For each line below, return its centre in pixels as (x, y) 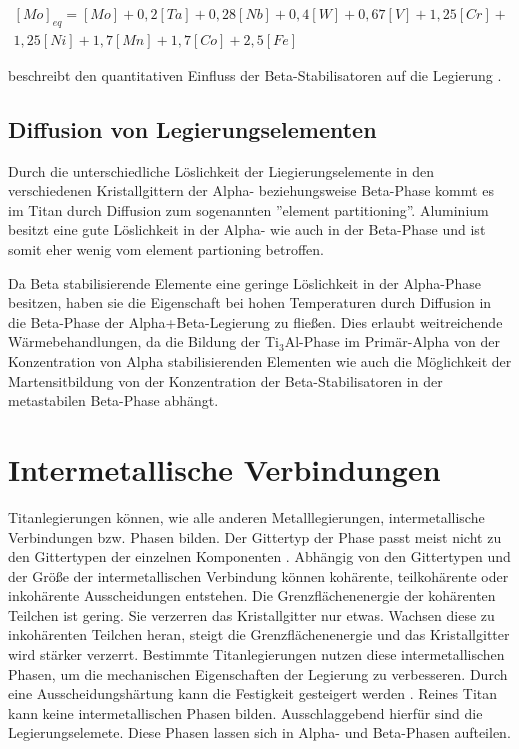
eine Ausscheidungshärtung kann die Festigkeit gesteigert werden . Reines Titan (253, 693)
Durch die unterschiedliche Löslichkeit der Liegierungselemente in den (221, 170)
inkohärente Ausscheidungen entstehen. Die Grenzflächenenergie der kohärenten (252, 595)
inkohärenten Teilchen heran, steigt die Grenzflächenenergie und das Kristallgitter (259, 634)
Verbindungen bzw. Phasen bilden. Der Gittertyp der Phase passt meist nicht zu (255, 536)
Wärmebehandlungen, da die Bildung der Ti (143, 341)
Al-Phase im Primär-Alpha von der (392, 341)
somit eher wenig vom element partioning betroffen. (166, 249)
